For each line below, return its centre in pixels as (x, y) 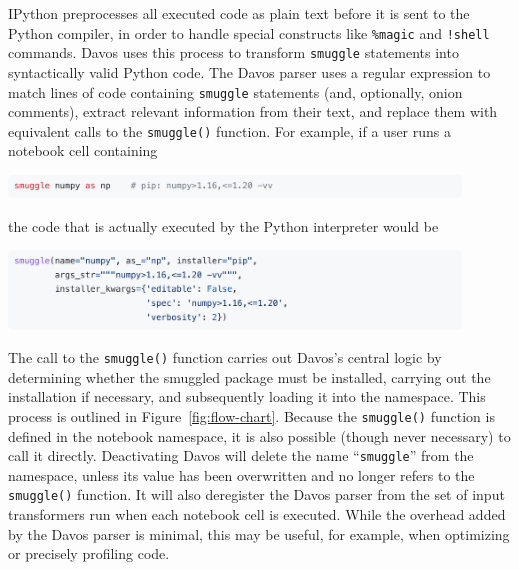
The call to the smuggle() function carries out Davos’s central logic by (225, 357)
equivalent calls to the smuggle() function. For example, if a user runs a (229, 130)
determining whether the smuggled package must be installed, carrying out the (249, 376)
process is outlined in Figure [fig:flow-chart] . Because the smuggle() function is (251, 415)
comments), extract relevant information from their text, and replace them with (253, 111)
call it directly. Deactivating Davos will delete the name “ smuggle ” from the (241, 455)
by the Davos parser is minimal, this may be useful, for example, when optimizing (259, 533)
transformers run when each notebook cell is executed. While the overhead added (257, 514)
